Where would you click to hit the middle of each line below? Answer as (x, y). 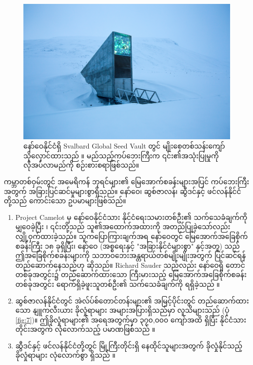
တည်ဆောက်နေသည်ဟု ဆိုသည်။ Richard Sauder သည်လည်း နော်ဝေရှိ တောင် (130, 265)
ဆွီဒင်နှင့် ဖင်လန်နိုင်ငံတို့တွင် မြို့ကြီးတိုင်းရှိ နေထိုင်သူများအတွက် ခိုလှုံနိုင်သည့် (129, 345)
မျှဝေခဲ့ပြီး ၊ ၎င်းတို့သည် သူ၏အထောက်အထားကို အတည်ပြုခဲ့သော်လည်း (123, 226)
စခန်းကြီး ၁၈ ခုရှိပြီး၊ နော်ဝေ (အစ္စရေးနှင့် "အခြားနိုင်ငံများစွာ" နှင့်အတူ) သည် (127, 246)
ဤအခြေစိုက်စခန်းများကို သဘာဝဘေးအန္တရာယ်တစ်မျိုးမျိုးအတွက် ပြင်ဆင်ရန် (131, 255)
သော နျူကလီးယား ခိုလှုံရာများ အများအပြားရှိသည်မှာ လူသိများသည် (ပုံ (122, 310)
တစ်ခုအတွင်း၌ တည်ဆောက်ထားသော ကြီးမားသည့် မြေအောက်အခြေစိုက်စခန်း (131, 274)
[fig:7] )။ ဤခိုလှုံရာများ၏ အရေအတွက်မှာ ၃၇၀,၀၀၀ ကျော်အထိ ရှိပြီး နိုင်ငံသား (131, 319)
